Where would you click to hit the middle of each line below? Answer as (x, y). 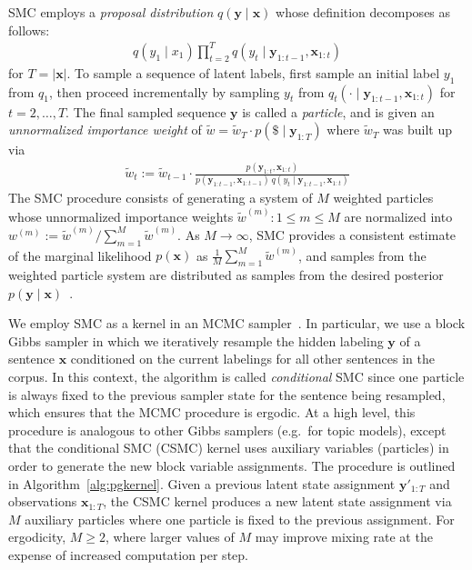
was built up (417, 130)
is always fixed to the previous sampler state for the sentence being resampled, (227, 394)
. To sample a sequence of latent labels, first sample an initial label (253, 72)
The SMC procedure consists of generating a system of (161, 198)
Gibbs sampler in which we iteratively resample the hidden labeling (196, 340)
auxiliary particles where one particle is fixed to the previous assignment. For (240, 519)
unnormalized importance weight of (105, 130)
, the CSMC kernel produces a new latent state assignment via (277, 501)
